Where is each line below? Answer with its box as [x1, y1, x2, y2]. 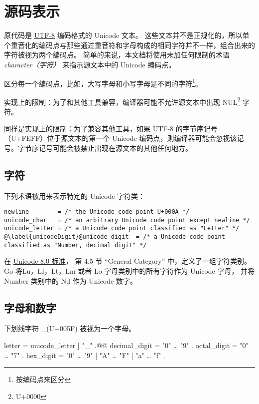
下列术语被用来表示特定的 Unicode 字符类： [4, 190, 145, 201]
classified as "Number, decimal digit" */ [4, 241, 147, 249]
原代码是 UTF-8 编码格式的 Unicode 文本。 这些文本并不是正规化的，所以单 [4, 30, 250, 40]
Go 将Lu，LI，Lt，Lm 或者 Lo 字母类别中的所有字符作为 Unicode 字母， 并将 [4, 266, 255, 276]
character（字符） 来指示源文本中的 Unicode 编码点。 [4, 59, 176, 69]
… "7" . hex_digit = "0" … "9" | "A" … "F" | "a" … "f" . [4, 350, 165, 360]
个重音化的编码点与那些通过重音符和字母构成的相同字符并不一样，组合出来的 [4, 39, 255, 50]
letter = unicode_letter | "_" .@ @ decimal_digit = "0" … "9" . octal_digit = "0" [4, 340, 249, 351]
